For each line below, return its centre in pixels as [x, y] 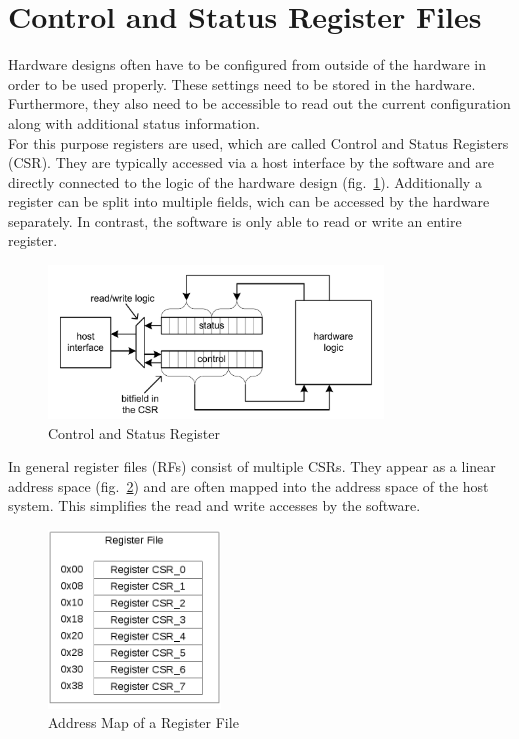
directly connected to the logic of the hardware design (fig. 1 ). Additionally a [245, 181]
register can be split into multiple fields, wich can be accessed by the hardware [249, 201]
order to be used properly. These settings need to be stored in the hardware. [242, 83]
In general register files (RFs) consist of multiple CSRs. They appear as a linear [252, 466]
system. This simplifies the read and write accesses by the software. [214, 505]
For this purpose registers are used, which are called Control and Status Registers [258, 142]
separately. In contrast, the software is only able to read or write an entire [235, 220]
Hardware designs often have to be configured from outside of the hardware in [247, 64]
